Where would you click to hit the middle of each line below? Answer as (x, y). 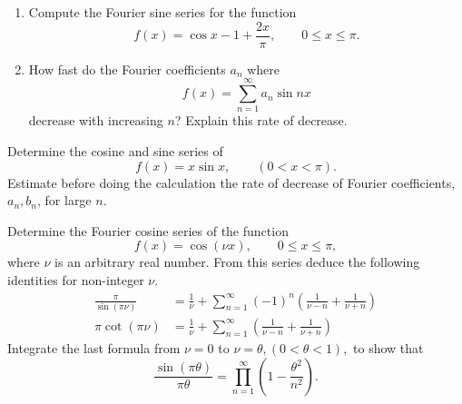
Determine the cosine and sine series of (115, 150)
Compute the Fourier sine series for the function (162, 12)
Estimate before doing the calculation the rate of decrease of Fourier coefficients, (231, 182)
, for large (64, 200)
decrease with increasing (96, 120)
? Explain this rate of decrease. (261, 120)
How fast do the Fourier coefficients (127, 69)
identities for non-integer (76, 279)
